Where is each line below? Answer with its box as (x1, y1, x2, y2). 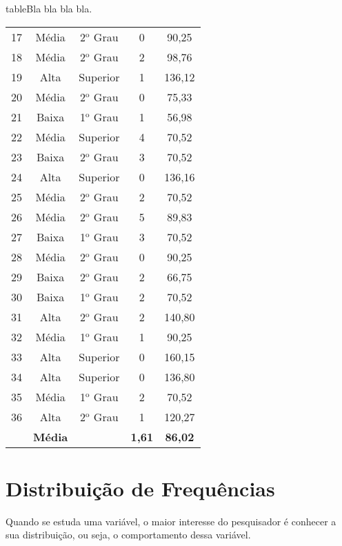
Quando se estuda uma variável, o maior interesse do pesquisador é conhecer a (6, 514, 336, 528)
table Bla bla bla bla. (6, 1, 92, 15)
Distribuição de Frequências (6, 474, 275, 502)
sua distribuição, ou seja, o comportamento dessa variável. (6, 527, 251, 542)
